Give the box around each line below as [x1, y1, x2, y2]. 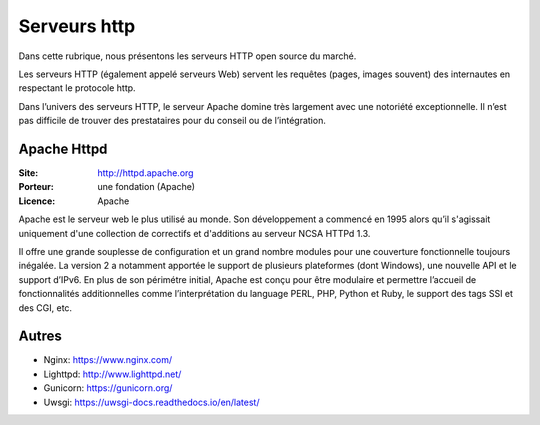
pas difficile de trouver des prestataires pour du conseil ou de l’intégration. [18, 115, 327, 127]
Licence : [18, 195, 56, 207]
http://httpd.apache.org [97, 167, 194, 179]
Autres [18, 328, 62, 345]
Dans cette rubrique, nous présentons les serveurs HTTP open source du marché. [18, 50, 357, 62]
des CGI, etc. [18, 301, 73, 314]
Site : [18, 167, 39, 179]
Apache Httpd [18, 140, 108, 157]
